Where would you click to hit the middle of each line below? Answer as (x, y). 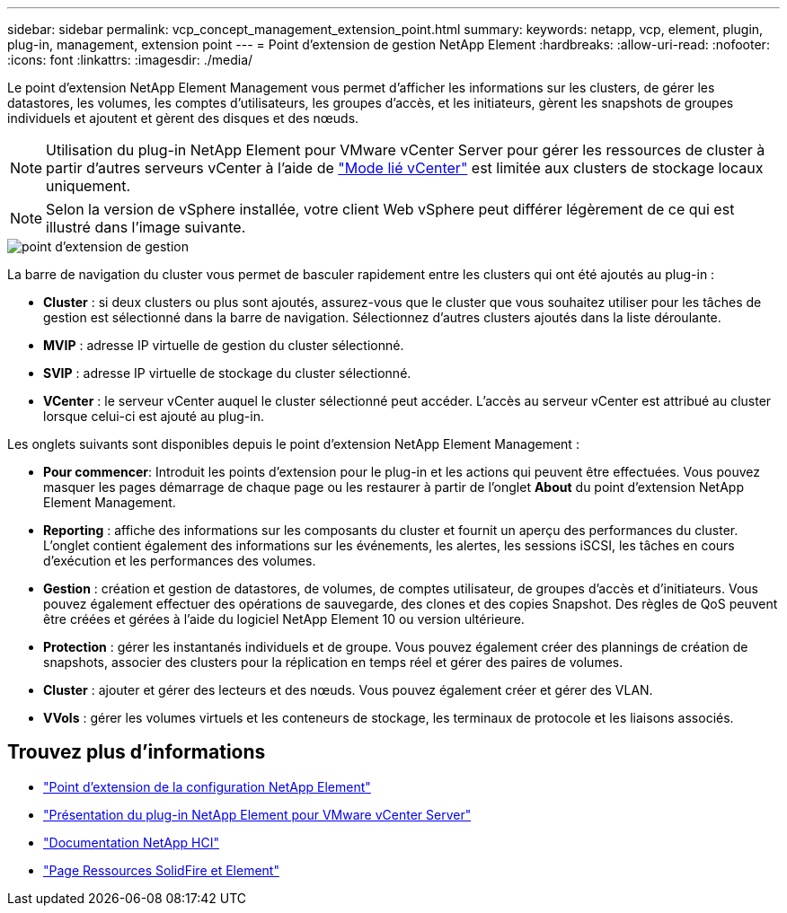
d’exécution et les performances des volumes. (180, 561)
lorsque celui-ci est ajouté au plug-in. (154, 416)
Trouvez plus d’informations (137, 752)
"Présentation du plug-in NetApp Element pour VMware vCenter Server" (257, 814)
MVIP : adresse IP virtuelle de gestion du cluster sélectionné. (224, 345)
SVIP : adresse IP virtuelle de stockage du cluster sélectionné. (227, 373)
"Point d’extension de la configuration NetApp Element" (207, 786)
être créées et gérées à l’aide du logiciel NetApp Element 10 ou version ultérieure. (284, 619)
